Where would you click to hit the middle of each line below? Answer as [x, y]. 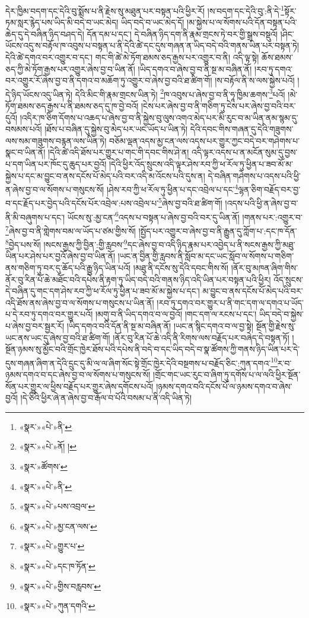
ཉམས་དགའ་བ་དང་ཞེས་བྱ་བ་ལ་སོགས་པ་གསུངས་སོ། [78, 375]
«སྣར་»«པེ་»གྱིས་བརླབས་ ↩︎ [60, 586]
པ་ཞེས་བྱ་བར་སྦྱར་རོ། [35, 326]
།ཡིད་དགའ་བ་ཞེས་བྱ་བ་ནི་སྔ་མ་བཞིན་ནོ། [195, 69]
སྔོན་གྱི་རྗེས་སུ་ [276, 326]
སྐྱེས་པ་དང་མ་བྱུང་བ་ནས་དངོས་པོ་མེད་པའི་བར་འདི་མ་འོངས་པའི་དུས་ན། [105, 175]
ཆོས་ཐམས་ [277, 57]
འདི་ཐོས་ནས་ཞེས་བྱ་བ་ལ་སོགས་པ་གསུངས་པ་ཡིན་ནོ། [80, 302]
